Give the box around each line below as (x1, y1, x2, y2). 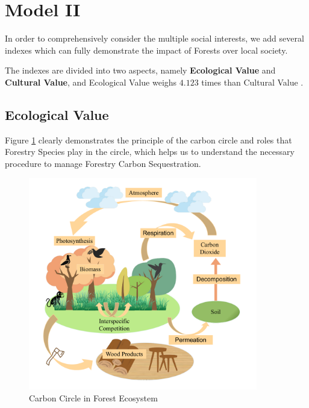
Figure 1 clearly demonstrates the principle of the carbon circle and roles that (5, 133, 292, 146)
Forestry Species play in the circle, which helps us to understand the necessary (5, 145, 295, 158)
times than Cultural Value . (201, 75, 304, 88)
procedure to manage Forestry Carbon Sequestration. (5, 157, 201, 169)
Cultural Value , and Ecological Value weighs (5, 75, 177, 88)
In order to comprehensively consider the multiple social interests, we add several (5, 32, 304, 45)
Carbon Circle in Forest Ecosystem (29, 391, 158, 404)
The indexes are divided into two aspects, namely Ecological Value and (5, 64, 276, 77)
